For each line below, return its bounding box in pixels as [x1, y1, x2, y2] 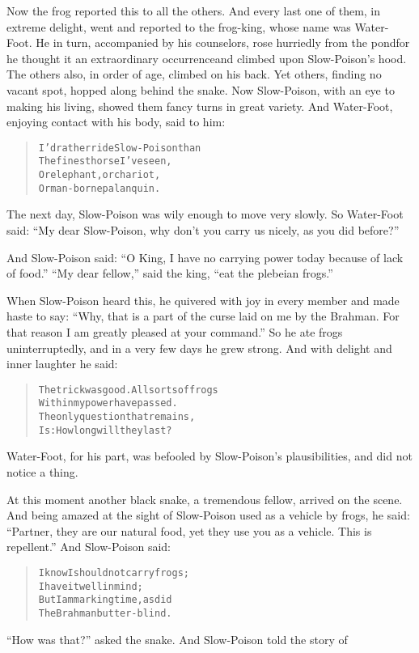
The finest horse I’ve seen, [38, 155, 172, 167]
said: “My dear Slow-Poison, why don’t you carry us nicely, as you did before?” [6, 221, 400, 238]
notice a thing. [6, 463, 78, 480]
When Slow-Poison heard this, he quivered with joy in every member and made [6, 291, 400, 308]
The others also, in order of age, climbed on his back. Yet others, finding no [6, 66, 382, 83]
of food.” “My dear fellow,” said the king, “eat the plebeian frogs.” [6, 265, 333, 282]
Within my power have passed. [38, 397, 178, 409]
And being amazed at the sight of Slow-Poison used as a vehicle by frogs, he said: [6, 507, 410, 524]
